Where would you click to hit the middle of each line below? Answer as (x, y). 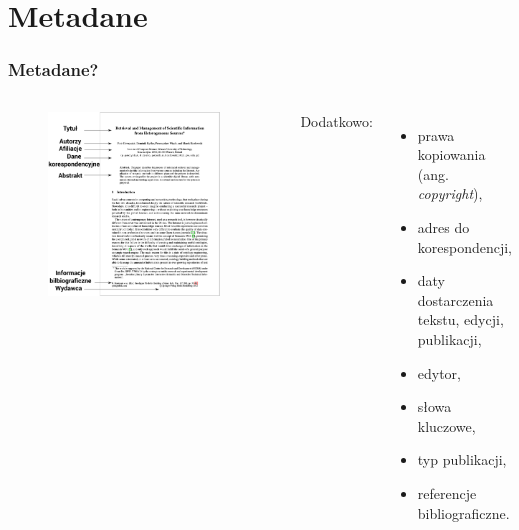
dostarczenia (455, 299)
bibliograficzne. (463, 512)
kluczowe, (446, 425)
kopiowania (451, 154)
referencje (447, 492)
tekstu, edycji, (460, 319)
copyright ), (450, 193)
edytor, (439, 372)
